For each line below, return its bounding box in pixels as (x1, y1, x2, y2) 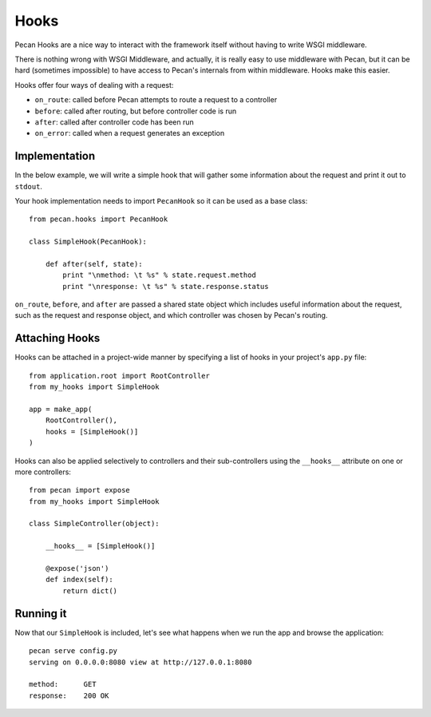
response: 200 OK (29, 691, 109, 700)
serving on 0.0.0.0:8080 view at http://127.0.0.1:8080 (29, 657, 252, 667)
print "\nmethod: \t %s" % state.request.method (62, 271, 257, 279)
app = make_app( (29, 404, 93, 414)
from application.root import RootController (29, 371, 211, 380)
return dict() (62, 586, 118, 595)
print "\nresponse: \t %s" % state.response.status (62, 282, 269, 291)
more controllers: (14, 467, 72, 477)
